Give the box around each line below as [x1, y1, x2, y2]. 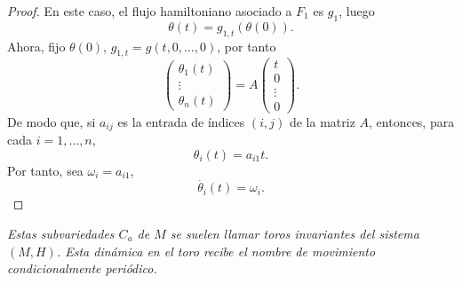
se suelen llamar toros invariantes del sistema [170, 224, 419, 243]
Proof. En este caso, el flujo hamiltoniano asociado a [7, 2, 292, 20]
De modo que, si [7, 112, 96, 130]
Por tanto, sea [7, 161, 84, 179]
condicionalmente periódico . [7, 259, 157, 278]
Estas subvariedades [7, 224, 115, 243]
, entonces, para [369, 112, 455, 130]
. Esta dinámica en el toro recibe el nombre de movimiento [56, 241, 376, 260]
